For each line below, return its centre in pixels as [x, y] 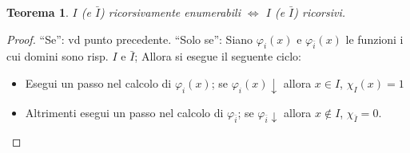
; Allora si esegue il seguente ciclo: [218, 56]
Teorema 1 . [38, 12]
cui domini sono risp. [58, 56]
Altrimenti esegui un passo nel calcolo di [124, 112]
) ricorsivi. [320, 12]
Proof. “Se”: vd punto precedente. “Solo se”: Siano [130, 39]
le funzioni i [374, 39]
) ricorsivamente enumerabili [170, 12]
